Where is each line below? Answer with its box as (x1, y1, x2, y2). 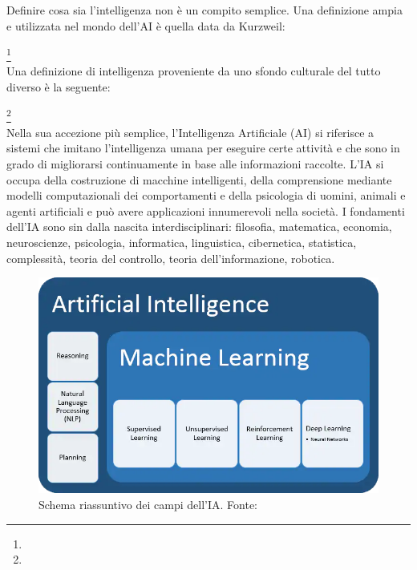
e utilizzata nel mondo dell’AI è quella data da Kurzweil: (6, 17, 285, 34)
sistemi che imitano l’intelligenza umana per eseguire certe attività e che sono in (6, 139, 400, 156)
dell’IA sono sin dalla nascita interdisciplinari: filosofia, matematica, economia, (6, 218, 392, 235)
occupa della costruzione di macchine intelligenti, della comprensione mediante (6, 171, 392, 188)
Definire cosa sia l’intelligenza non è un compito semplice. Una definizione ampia (6, 2, 403, 18)
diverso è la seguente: (6, 79, 111, 95)
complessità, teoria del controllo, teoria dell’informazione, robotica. (6, 249, 335, 266)
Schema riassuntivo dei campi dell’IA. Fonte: (38, 496, 257, 513)
